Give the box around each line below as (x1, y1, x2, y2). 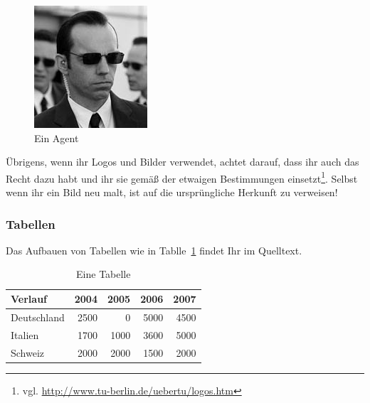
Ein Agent (34, 130, 79, 145)
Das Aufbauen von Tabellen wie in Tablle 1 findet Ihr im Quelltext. (6, 242, 302, 257)
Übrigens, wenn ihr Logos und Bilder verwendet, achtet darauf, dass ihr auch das (6, 154, 359, 169)
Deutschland (11, 309, 65, 324)
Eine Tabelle (76, 267, 131, 281)
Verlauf (11, 291, 47, 306)
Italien (11, 327, 39, 342)
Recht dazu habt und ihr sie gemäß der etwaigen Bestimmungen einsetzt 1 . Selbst (6, 168, 358, 186)
